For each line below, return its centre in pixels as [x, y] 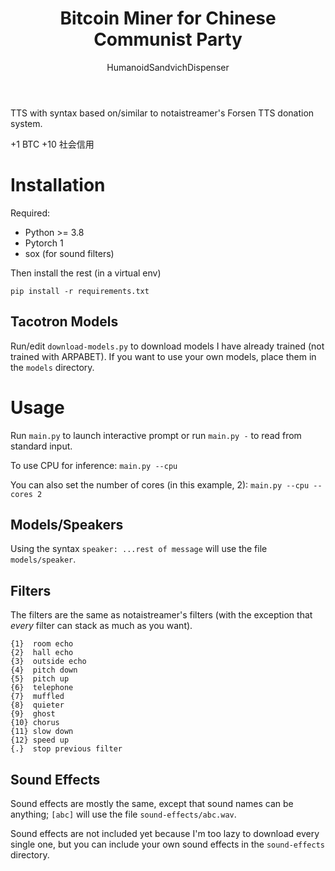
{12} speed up [40, 740]
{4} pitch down [44, 670]
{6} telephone [42, 688]
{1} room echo [42, 644]
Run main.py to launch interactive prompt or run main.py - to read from [156, 435]
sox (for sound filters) [69, 253]
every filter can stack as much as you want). [101, 626]
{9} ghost [33, 714]
